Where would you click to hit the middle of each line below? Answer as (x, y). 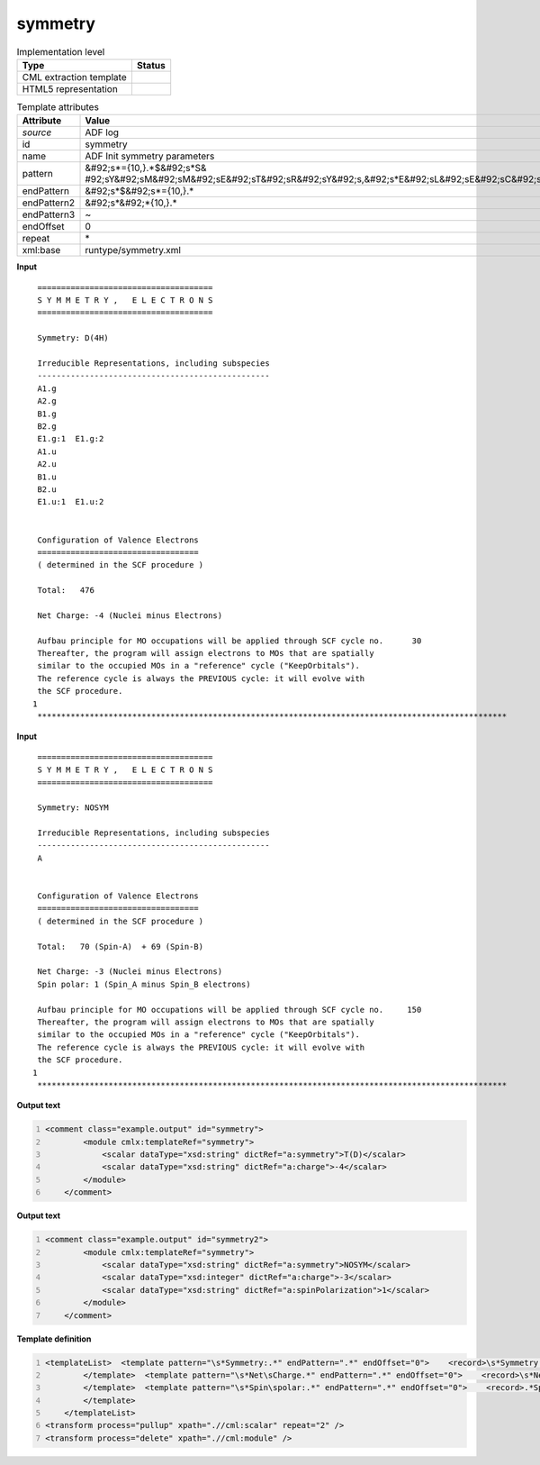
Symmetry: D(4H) (73, 338)
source (37, 132)
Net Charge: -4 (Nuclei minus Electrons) (130, 615)
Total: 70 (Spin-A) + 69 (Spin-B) (121, 946)
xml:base (41, 250)
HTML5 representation (70, 88)
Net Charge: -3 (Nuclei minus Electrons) (130, 972)
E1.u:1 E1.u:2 (71, 502)
